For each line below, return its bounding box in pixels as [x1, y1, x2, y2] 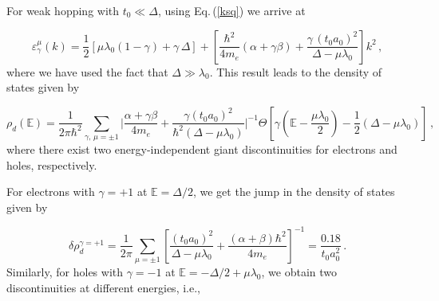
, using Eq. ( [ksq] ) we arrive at [157, 2, 306, 18]
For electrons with [6, 183, 95, 200]
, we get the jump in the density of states [192, 183, 395, 200]
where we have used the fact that [6, 63, 168, 80]
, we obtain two [261, 264, 338, 280]
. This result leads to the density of [209, 63, 382, 80]
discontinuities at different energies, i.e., [6, 279, 200, 295]
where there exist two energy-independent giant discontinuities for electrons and [6, 141, 397, 158]
